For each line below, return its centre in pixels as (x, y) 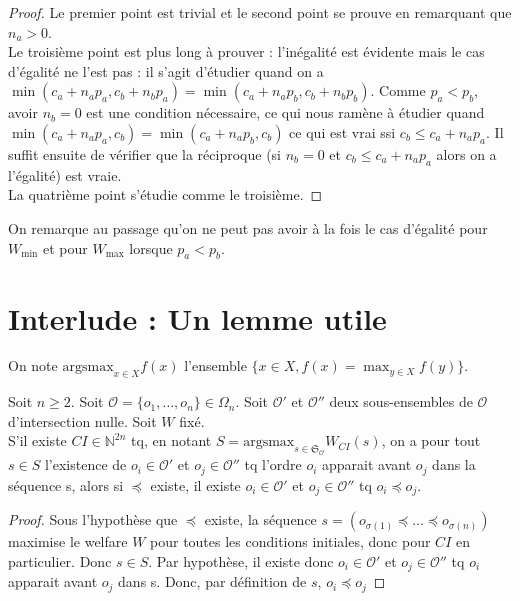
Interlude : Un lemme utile (197, 317)
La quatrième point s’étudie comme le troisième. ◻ (165, 194)
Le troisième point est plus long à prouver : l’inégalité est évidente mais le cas (246, 51)
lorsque (151, 247)
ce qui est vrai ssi (342, 131)
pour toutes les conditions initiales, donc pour (290, 541)
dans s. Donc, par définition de (212, 581)
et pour (65, 247)
